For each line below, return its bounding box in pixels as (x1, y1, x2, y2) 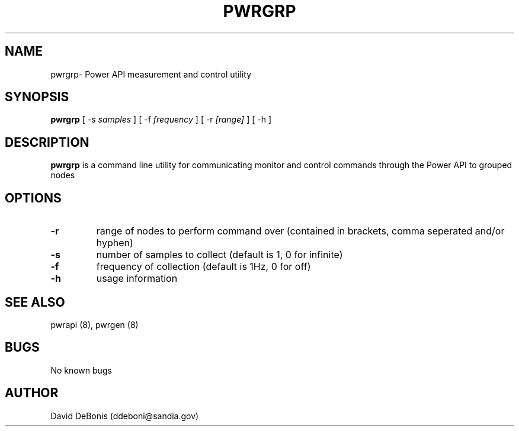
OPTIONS (5, 190, 62, 205)
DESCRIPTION (5, 134, 89, 150)
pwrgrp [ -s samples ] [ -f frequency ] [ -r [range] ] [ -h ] (50, 114, 272, 125)
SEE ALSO (5, 294, 65, 310)
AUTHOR (5, 385, 59, 401)
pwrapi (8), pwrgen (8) (50, 319, 139, 330)
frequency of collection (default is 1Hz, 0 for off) (96, 260, 311, 273)
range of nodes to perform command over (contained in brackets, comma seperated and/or (96, 225, 505, 237)
